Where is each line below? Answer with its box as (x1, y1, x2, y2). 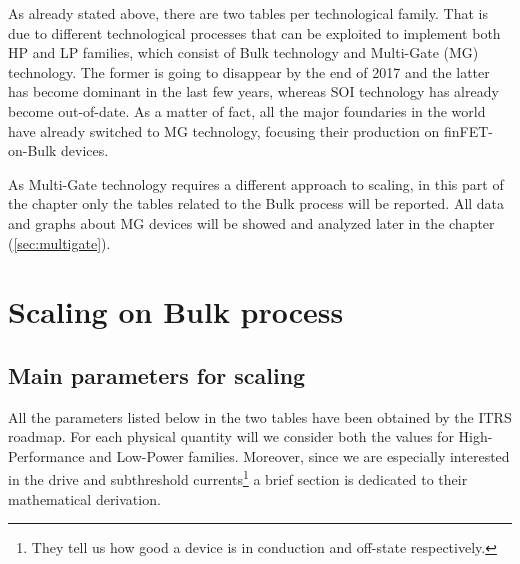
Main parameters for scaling (8, 359, 306, 390)
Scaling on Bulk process (8, 291, 344, 332)
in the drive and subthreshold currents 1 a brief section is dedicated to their (8, 466, 468, 490)
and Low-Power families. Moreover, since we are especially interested (89, 445, 510, 466)
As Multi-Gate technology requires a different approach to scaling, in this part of (8, 173, 504, 194)
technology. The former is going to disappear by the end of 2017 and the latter (8, 61, 490, 82)
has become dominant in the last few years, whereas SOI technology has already (8, 81, 499, 102)
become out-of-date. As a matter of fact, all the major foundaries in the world (8, 100, 486, 121)
